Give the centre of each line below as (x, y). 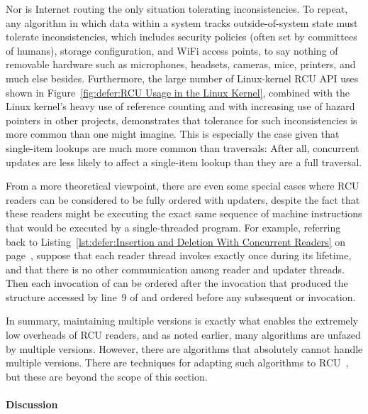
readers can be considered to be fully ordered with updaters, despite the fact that (183, 199)
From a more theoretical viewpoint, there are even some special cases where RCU (183, 186)
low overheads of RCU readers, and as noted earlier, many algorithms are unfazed (183, 335)
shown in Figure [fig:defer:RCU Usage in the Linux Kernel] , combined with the (178, 92)
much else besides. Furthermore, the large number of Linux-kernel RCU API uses (182, 78)
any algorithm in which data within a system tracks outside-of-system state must (182, 22)
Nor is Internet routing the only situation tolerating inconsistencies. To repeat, (177, 9)
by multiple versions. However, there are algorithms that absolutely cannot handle (184, 348)
